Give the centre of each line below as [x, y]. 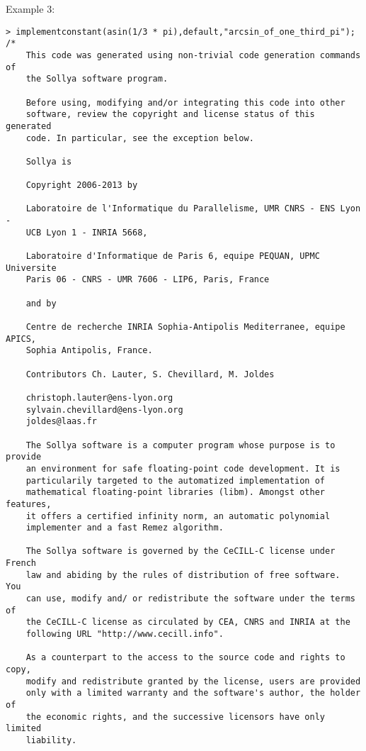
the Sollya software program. [97, 79]
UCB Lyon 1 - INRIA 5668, [87, 232]
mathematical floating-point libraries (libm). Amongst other [176, 493]
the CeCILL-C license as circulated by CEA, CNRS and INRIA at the [188, 622]
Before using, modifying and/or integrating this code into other [185, 102]
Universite [31, 268]
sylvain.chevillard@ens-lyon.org [104, 410]
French [21, 563]
